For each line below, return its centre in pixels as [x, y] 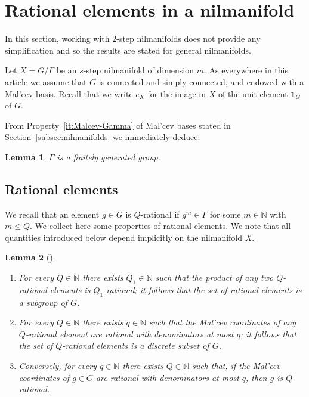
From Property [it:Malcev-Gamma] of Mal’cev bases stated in [118, 125]
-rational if [160, 214]
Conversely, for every [58, 366]
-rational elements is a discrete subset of [136, 345]
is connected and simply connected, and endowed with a [201, 81]
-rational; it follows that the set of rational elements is [203, 289]
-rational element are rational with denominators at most [129, 334]
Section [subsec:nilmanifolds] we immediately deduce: [103, 137]
